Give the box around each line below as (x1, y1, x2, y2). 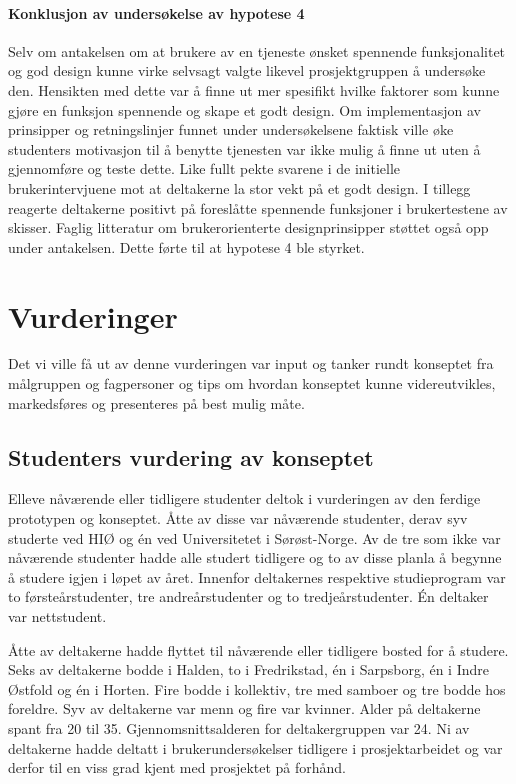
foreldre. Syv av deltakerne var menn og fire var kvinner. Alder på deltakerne (8, 698, 481, 719)
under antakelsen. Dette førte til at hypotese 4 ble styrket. (8, 236, 365, 257)
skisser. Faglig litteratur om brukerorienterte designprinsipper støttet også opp (8, 217, 489, 238)
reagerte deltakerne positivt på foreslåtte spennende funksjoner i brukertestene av (8, 197, 508, 218)
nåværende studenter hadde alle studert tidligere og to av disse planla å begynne (8, 547, 502, 568)
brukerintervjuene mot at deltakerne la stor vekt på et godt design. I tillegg (8, 177, 471, 198)
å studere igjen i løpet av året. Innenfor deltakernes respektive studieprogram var (8, 566, 506, 587)
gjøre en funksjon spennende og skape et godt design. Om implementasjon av (8, 99, 481, 120)
